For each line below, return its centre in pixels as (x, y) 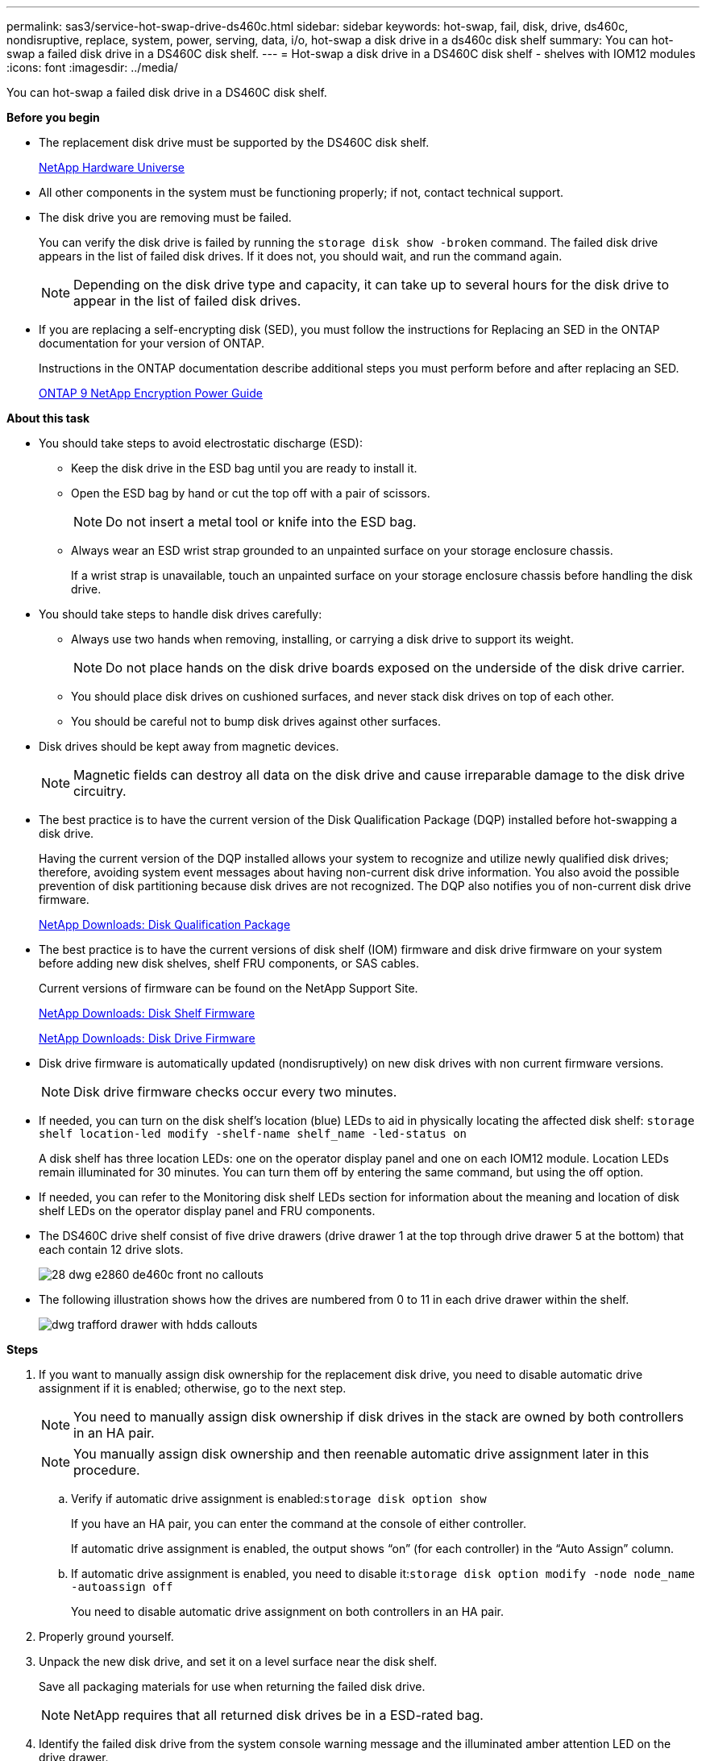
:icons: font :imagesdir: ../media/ (92, 67)
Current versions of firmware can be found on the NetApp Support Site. (228, 988)
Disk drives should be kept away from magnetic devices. (189, 746)
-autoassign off (122, 1587)
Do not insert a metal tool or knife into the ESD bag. (261, 522)
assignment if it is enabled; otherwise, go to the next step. (193, 1388)
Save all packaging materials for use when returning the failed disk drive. (232, 1686)
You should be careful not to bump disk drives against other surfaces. (256, 721)
